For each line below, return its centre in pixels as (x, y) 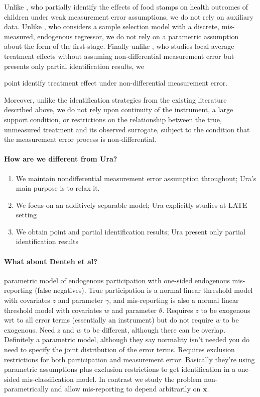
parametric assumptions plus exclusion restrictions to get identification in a (120, 369)
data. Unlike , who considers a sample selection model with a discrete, (112, 26)
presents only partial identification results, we (74, 66)
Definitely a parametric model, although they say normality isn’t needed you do (127, 339)
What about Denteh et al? (51, 261)
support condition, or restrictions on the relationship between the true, (113, 119)
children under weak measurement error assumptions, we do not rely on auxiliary (129, 16)
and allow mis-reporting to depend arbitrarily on (126, 389)
